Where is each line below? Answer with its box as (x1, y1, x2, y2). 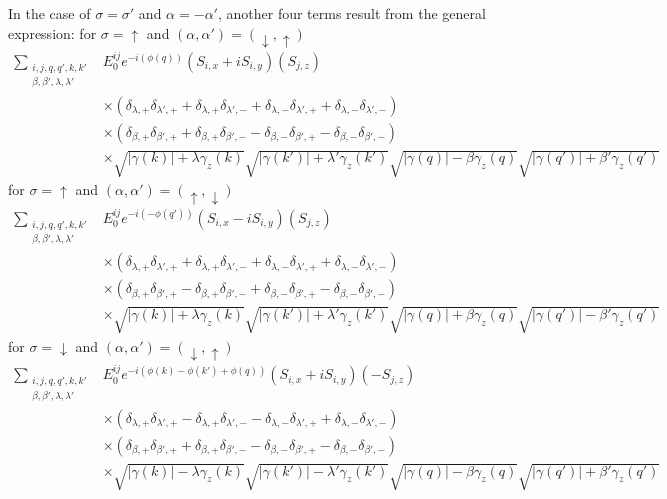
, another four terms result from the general (217, 3, 486, 23)
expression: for (8, 22, 97, 43)
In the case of (8, 3, 91, 23)
